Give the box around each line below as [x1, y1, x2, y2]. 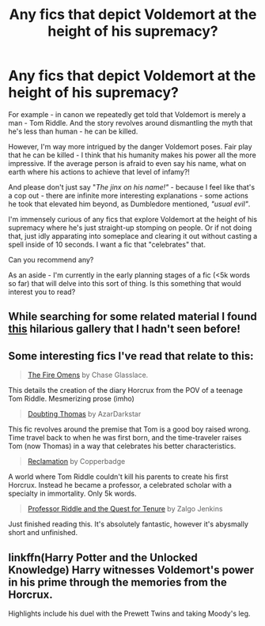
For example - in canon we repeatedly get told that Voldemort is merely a [8, 109, 247, 119]
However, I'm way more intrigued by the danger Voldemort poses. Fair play [8, 141, 252, 151]
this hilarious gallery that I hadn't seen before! [8, 322, 241, 336]
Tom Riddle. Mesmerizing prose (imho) [8, 394, 134, 404]
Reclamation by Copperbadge [27, 457, 126, 466]
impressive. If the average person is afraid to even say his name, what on [8, 158, 247, 168]
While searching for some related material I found [8, 310, 257, 323]
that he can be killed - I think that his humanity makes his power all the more [8, 150, 257, 160]
